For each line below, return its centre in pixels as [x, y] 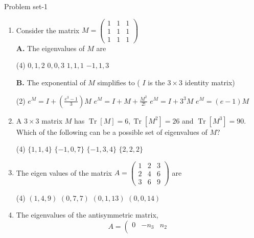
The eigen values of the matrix [64, 172]
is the [156, 82]
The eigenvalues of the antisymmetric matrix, [87, 215]
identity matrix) [210, 82]
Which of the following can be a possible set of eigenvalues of [112, 132]
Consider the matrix [48, 30]
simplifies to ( [119, 82]
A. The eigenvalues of [50, 48]
